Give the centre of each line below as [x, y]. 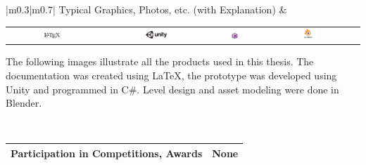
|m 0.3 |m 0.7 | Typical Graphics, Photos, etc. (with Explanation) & [146, 9]
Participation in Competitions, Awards [107, 153]
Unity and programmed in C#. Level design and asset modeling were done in [172, 89]
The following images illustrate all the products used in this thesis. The [160, 61]
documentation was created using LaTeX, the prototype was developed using [171, 75]
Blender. [24, 103]
